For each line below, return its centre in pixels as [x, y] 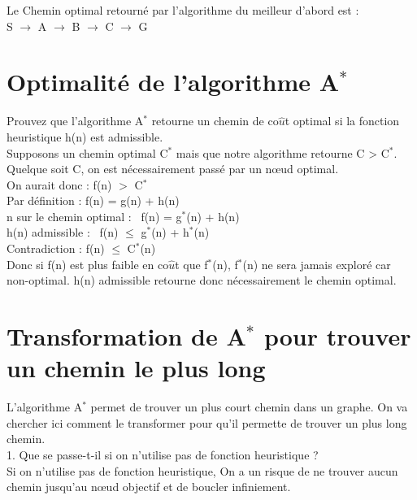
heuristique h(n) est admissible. [85, 136]
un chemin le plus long [136, 368]
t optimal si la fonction [342, 121]
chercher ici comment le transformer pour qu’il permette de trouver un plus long [207, 422]
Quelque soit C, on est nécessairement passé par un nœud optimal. [173, 169]
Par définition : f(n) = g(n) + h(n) [93, 200]
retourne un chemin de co [215, 121]
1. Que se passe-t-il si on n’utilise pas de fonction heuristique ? [163, 454]
